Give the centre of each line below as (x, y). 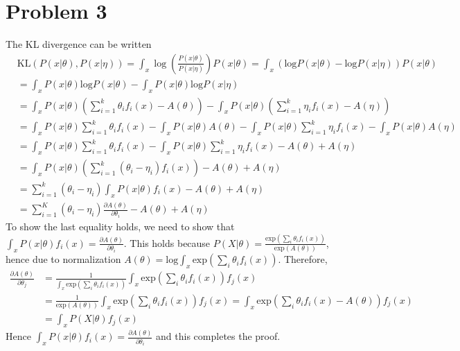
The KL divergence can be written (79, 44)
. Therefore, (303, 259)
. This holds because (167, 242)
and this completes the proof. (218, 336)
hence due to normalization (63, 259)
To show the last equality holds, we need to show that (120, 226)
